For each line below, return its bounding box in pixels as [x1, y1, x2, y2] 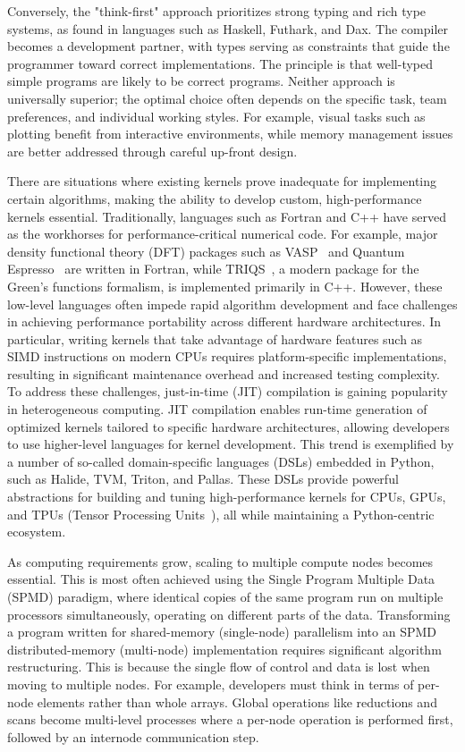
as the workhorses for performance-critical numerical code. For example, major [7, 224, 438, 243]
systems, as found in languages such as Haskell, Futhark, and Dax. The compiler [7, 19, 449, 38]
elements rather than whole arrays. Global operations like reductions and [37, 692, 437, 711]
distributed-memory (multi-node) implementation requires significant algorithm [7, 639, 442, 658]
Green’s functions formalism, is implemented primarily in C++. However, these [7, 276, 443, 295]
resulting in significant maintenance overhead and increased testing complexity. [7, 364, 440, 383]
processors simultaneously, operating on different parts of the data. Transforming [7, 604, 451, 623]
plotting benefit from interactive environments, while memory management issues [7, 124, 453, 143]
